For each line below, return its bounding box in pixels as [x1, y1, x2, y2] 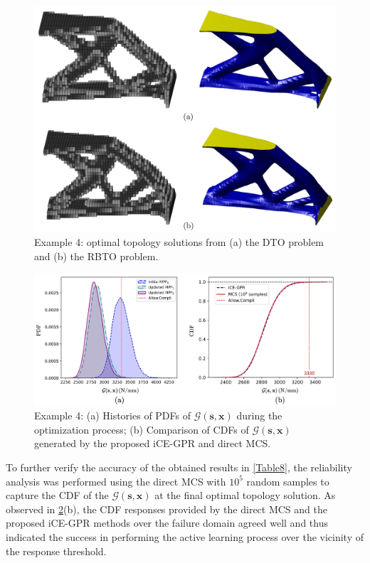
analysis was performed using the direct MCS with [6, 473, 226, 488]
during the [236, 408, 282, 423]
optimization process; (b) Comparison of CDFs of [34, 422, 249, 436]
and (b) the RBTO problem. [34, 249, 159, 264]
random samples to [246, 473, 329, 488]
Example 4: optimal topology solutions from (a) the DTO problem [34, 235, 324, 250]
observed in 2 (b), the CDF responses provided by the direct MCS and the [6, 501, 327, 516]
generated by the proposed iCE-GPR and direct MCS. [34, 436, 271, 451]
